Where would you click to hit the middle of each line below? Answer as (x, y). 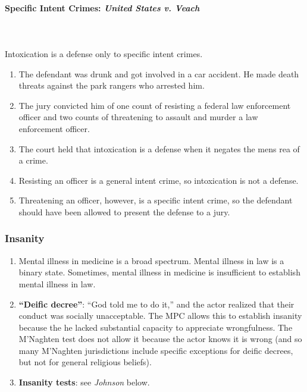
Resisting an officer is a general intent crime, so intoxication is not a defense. (159, 180)
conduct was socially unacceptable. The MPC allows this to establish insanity (160, 316)
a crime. (33, 160)
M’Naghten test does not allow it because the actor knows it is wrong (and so (160, 339)
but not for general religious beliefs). (85, 362)
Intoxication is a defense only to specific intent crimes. (104, 53)
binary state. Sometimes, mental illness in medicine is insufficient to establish (159, 272)
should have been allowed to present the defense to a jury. (124, 211)
